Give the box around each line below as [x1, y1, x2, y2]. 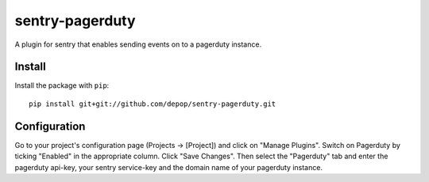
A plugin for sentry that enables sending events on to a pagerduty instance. [14, 40, 262, 49]
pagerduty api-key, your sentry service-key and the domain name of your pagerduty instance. [14, 162, 323, 172]
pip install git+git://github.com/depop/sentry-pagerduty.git [29, 99, 276, 108]
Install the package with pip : [14, 81, 110, 90]
